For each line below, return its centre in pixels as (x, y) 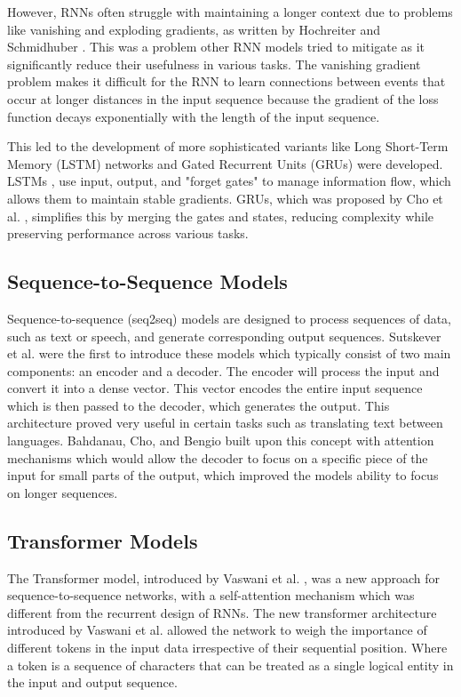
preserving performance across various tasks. (128, 233)
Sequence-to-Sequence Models (147, 281)
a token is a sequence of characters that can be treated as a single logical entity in (230, 665)
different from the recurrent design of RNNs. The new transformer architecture (222, 612)
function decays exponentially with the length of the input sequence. (194, 116)
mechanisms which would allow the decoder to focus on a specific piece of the (218, 457)
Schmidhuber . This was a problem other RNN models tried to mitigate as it (216, 47)
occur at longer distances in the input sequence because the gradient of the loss (223, 98)
